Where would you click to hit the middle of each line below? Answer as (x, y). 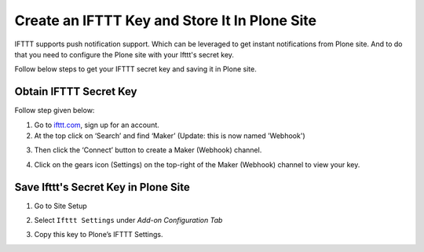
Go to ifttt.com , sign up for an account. (97, 125)
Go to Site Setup (61, 206)
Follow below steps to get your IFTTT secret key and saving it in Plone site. (135, 69)
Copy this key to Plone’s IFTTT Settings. (99, 235)
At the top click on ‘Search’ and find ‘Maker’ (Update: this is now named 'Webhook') (170, 136)
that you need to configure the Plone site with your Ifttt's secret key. (124, 54)
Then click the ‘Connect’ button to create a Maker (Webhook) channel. (148, 150)
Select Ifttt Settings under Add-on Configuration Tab (128, 221)
